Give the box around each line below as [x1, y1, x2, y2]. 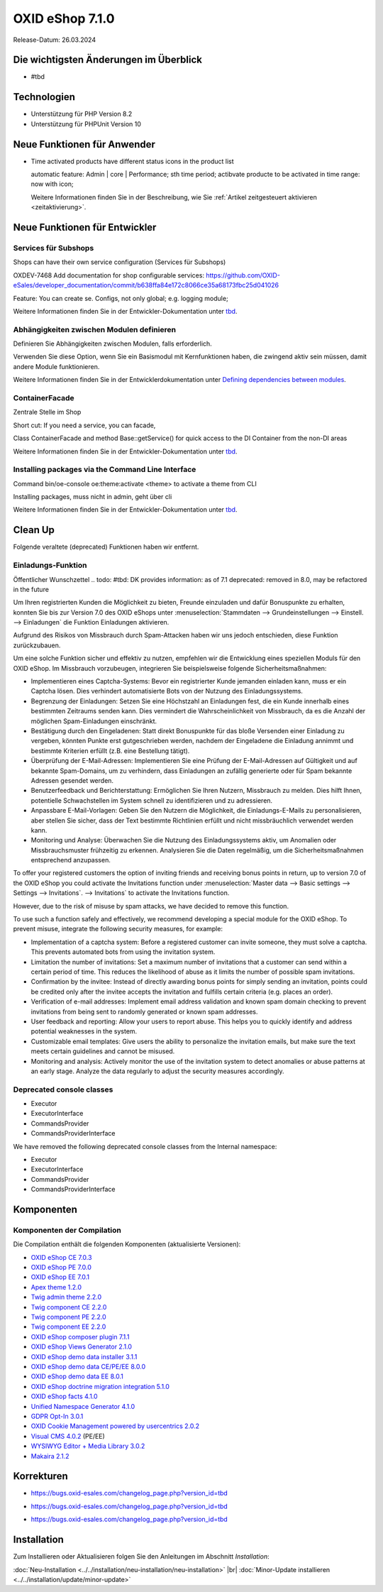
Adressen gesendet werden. [30, 776, 113, 784]
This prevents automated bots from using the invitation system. [30, 948, 216, 956]
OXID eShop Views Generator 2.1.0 [30, 1342, 133, 1351]
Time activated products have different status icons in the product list [30, 157, 234, 165]
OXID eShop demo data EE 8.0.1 [30, 1372, 123, 1380]
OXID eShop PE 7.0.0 [30, 1263, 92, 1272]
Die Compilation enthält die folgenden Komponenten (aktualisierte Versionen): [13, 1240, 241, 1248]
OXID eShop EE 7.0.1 [30, 1273, 90, 1281]
